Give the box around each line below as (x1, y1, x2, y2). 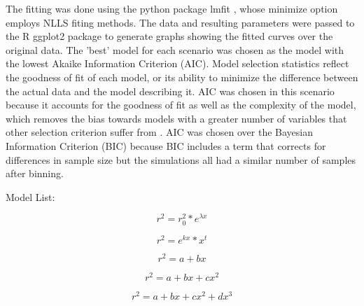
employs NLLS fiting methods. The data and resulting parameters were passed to (6, 15, 355, 29)
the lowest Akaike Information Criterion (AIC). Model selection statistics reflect (6, 56, 349, 71)
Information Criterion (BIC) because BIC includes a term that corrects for (6, 138, 326, 153)
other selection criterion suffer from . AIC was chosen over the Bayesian (6, 125, 314, 139)
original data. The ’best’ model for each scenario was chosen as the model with (6, 42, 344, 57)
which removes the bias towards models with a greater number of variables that (6, 111, 347, 125)
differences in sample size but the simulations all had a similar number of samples (6, 152, 356, 167)
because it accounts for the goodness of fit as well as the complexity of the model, (6, 97, 356, 112)
